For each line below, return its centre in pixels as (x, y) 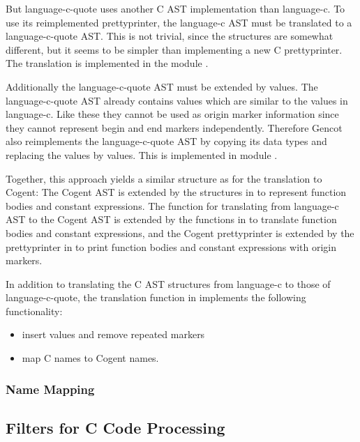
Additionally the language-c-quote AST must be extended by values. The (162, 86)
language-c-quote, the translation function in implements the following (156, 297)
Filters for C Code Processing (115, 427)
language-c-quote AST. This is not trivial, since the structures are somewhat (170, 36)
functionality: (34, 311)
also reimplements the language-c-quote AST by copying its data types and (166, 141)
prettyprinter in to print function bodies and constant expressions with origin (171, 246)
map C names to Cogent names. (90, 358)
